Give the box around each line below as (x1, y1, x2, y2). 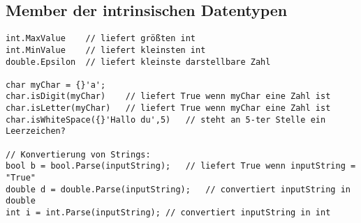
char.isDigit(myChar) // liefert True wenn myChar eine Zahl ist (6, 91, 331, 102)
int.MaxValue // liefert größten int (6, 33, 196, 44)
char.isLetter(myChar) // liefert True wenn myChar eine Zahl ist (6, 103, 331, 114)
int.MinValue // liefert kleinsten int (6, 45, 206, 55)
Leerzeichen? (6, 126, 66, 137)
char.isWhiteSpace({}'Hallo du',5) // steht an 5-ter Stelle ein (6, 114, 326, 125)
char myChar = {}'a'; (6, 79, 106, 90)
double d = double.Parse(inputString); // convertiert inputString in (6, 184, 351, 194)
